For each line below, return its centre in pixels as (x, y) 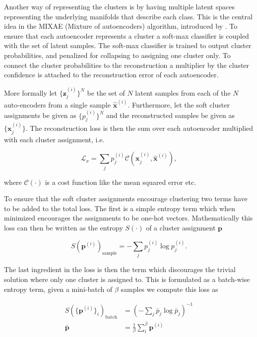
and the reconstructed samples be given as (171, 115)
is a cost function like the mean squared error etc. (121, 182)
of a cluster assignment (181, 227)
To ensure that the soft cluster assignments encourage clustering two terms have (126, 198)
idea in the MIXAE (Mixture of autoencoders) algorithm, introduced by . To (121, 26)
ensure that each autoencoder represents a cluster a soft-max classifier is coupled (127, 35)
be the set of (106, 92)
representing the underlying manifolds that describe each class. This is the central (128, 16)
